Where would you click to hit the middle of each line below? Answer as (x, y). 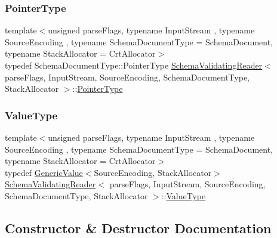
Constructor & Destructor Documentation (138, 228)
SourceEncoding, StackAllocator (153, 172)
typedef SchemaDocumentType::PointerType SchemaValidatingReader (134, 65)
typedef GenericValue (44, 172)
